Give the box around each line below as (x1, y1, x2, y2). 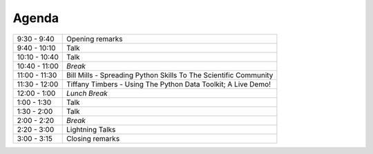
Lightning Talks (66, 124, 116, 134)
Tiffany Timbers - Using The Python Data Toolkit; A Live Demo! (66, 79, 271, 89)
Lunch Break (66, 88, 108, 98)
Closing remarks (66, 133, 120, 143)
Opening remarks (66, 34, 124, 44)
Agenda (12, 10, 59, 26)
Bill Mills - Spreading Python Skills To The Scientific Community (66, 70, 274, 79)
